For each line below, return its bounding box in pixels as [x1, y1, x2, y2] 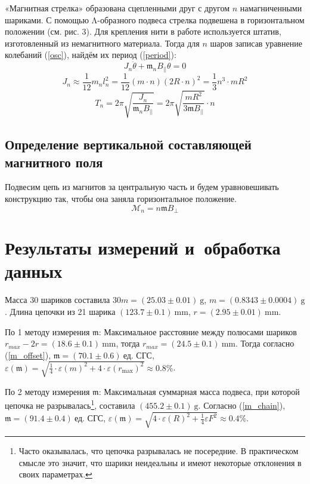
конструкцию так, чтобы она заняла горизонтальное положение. [5, 192, 237, 204]
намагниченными [240, 2, 302, 14]
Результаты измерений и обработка [5, 235, 281, 260]
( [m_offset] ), [5, 348, 51, 361]
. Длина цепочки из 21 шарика [5, 305, 116, 317]
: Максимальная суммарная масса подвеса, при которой [98, 385, 300, 397]
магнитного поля [5, 152, 103, 171]
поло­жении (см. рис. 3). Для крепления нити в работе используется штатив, [5, 25, 281, 38]
